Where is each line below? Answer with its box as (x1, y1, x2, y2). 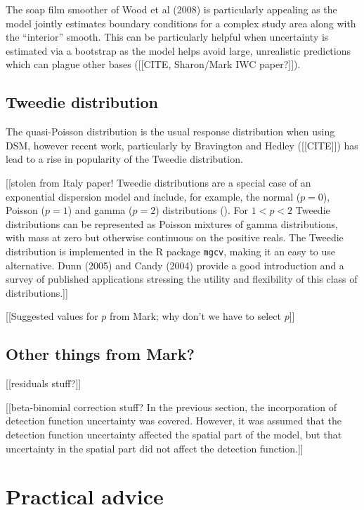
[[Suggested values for (6, 309, 98, 323)
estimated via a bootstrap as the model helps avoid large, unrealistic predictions (6, 43, 351, 58)
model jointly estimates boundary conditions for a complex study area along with (6, 15, 356, 30)
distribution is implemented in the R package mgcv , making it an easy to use (6, 243, 336, 258)
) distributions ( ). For (155, 203, 249, 217)
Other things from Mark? (6, 343, 195, 365)
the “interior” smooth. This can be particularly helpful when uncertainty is (6, 29, 329, 44)
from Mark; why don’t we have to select (110, 309, 281, 323)
